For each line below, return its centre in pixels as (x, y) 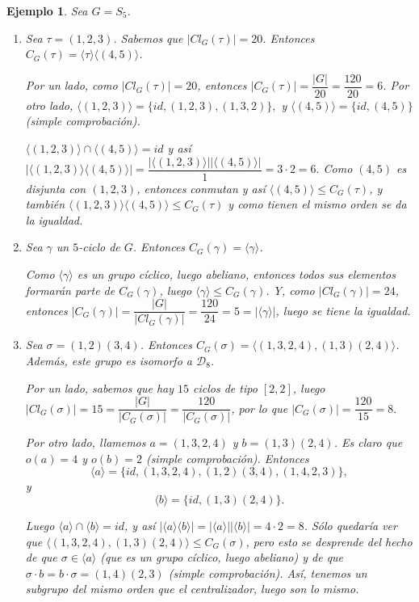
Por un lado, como (71, 85)
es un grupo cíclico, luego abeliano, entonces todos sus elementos (236, 274)
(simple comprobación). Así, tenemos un (268, 573)
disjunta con (56, 188)
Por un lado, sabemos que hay (100, 387)
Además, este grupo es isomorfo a (109, 360)
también (45, 204)
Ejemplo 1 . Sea (47, 11)
